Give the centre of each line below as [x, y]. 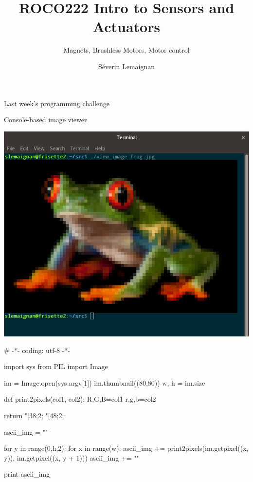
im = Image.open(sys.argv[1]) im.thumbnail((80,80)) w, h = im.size [105, 382]
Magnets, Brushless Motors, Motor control [126, 50]
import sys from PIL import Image [56, 366]
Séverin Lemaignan [126, 66]
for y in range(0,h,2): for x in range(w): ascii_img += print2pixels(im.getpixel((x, [126, 448]
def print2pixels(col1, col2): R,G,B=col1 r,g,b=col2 [80, 399]
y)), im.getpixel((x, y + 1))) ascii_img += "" [72, 457]
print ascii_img [27, 474]
